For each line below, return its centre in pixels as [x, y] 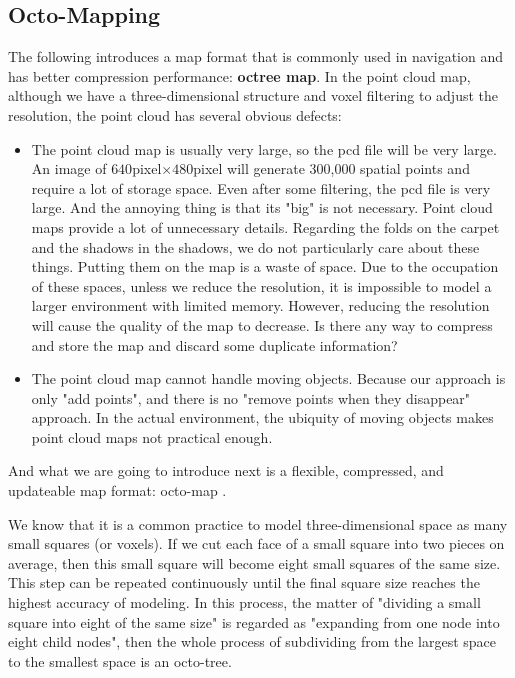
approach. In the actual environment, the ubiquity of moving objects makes [262, 417]
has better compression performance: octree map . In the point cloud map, [239, 75]
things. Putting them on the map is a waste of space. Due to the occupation [265, 266]
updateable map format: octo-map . [117, 490]
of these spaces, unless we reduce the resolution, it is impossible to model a [261, 285]
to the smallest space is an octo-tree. [120, 660]
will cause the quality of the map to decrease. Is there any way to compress [262, 324]
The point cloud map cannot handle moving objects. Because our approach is [268, 378]
